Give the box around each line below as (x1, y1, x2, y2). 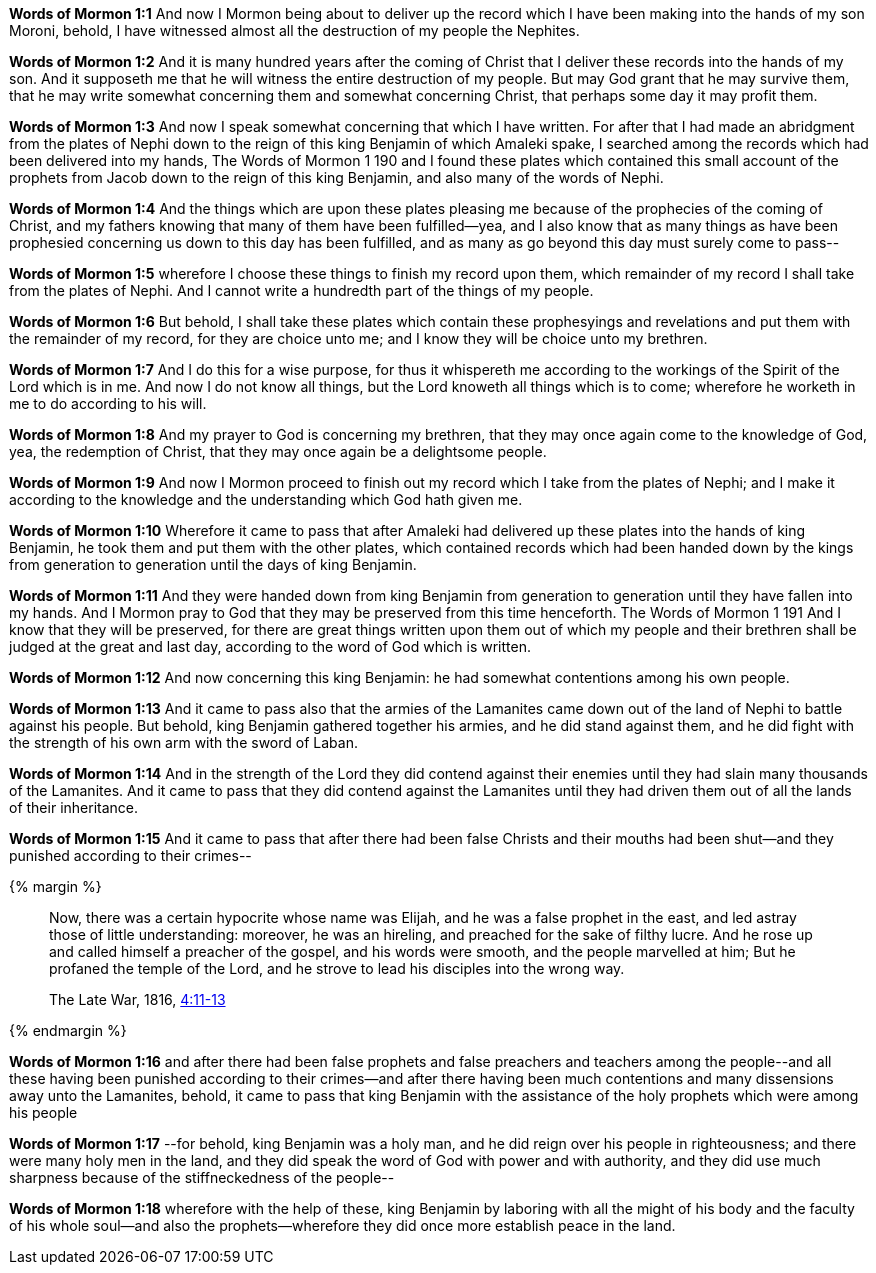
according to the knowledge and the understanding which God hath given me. (9, 491, 523, 508)
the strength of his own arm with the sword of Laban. (9, 734, 358, 751)
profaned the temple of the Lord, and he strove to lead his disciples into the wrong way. (49, 960, 625, 977)
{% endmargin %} (9, 1022, 127, 1039)
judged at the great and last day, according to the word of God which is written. (9, 638, 531, 655)
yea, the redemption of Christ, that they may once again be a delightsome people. (9, 443, 547, 460)
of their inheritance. (9, 799, 139, 816)
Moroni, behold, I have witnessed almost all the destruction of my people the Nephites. (9, 22, 580, 39)
